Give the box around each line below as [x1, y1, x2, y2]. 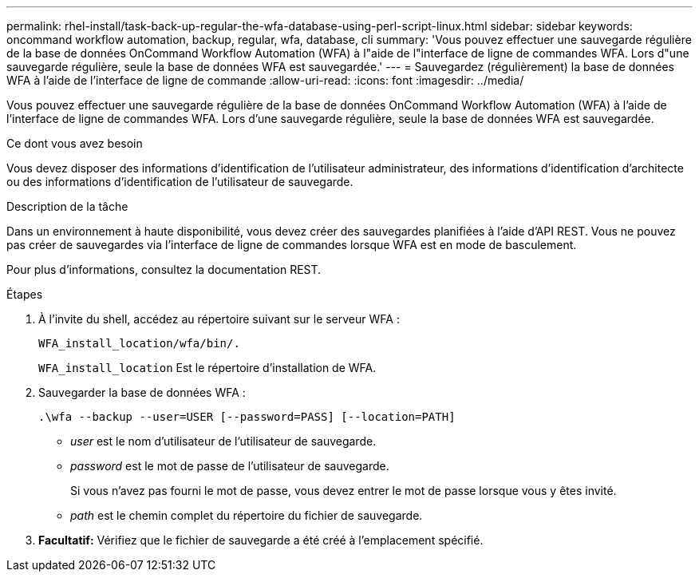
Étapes [6, 287, 43, 301]
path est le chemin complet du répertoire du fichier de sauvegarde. [70, 509, 423, 522]
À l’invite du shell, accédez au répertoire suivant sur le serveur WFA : [38, 312, 400, 326]
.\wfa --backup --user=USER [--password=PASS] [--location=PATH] [38, 410, 456, 423]
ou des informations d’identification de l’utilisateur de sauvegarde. [6, 175, 353, 188]
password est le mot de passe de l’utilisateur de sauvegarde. [70, 459, 389, 473]
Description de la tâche [6, 200, 128, 213]
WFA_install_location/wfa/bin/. [38, 337, 240, 350]
